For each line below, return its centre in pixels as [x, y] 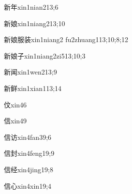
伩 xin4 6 [15, 104]
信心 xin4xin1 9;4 [28, 186]
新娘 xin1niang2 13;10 [35, 23]
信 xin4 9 [15, 121]
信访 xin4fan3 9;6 [28, 137]
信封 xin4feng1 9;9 [29, 153]
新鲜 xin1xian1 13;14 [33, 88]
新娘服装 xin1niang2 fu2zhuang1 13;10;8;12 [66, 39]
